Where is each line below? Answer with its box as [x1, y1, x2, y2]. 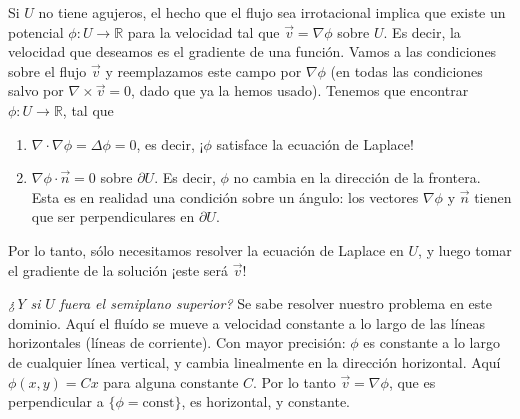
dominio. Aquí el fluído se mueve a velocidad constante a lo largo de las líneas [8, 312, 486, 333]
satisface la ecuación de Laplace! [216, 133, 414, 154]
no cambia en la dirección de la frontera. [233, 167, 481, 188]
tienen [474, 186, 512, 207]
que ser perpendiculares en [31, 206, 195, 227]
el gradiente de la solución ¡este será [8, 259, 228, 280]
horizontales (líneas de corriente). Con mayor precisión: [8, 332, 346, 353]
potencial [8, 21, 64, 42]
